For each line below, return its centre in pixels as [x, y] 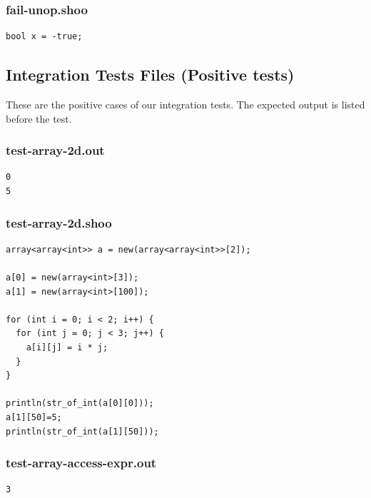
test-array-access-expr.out [81, 463]
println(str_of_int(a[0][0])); [80, 403]
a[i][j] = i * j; [67, 347]
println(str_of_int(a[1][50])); [82, 431]
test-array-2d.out [55, 150]
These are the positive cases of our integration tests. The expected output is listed [185, 105]
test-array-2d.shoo [59, 222]
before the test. [39, 118]
